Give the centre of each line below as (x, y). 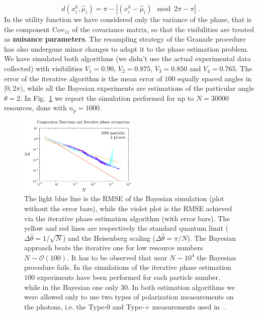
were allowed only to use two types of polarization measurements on (129, 297)
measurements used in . (189, 306)
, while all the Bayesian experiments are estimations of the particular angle (139, 88)
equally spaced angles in (214, 78)
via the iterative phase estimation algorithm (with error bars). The (127, 218)
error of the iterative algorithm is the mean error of (83, 78)
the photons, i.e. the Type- (65, 306)
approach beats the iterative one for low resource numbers (114, 248)
